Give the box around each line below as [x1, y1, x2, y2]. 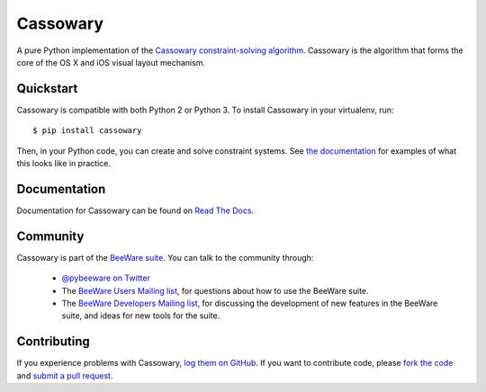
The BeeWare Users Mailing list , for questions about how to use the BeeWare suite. [61, 285, 369, 296]
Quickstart [16, 81, 78, 96]
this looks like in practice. [16, 158, 112, 169]
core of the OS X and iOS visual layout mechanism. [16, 57, 206, 67]
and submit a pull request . [16, 370, 113, 381]
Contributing [16, 334, 90, 350]
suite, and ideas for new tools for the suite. [61, 310, 220, 321]
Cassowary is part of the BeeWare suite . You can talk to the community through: [16, 252, 314, 263]
